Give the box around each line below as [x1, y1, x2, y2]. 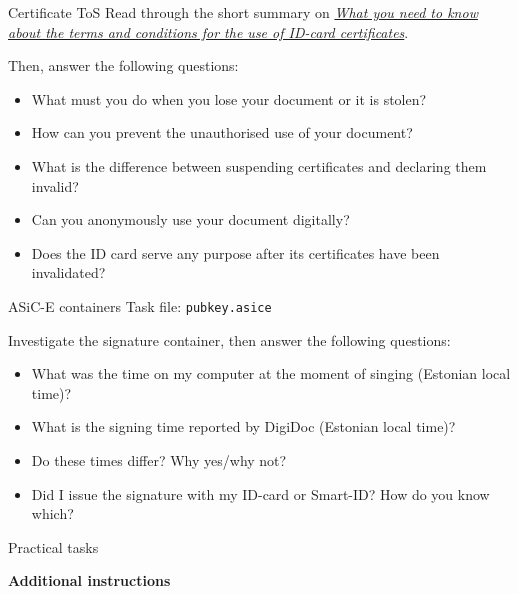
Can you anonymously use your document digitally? [31, 209, 350, 230]
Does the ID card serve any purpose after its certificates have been [31, 242, 440, 263]
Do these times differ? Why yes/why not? [31, 449, 287, 470]
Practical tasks [8, 536, 99, 557]
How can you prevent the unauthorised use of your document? [31, 122, 413, 143]
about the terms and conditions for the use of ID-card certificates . [8, 21, 409, 42]
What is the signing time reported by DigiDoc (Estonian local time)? [31, 416, 456, 437]
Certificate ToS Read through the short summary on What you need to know [8, 2, 478, 22]
